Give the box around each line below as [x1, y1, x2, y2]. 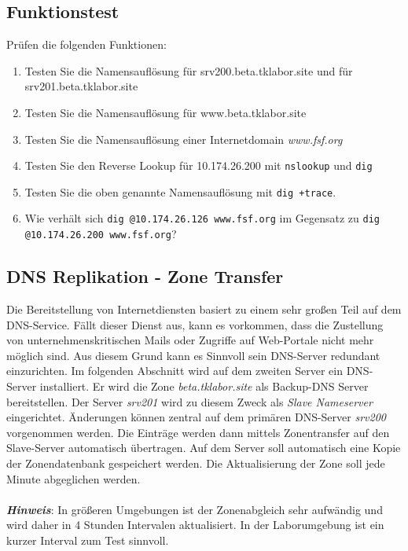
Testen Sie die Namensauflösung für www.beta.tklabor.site [24, 104, 307, 120]
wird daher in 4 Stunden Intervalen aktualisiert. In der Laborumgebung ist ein [6, 516, 384, 533]
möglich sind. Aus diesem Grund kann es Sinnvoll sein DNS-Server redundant [6, 347, 380, 363]
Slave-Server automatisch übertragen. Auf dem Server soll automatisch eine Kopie [6, 439, 401, 456]
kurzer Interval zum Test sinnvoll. [6, 531, 169, 548]
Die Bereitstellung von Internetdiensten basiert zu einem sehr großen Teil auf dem [6, 301, 402, 317]
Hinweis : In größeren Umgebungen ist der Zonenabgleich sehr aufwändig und [6, 501, 383, 517]
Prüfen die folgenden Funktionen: [6, 36, 167, 53]
